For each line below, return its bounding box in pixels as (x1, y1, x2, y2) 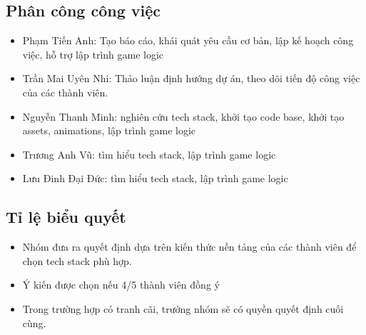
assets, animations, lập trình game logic (22, 123, 196, 138)
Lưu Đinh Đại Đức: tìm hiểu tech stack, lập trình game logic (22, 171, 288, 186)
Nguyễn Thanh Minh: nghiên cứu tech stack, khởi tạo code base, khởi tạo (22, 109, 345, 124)
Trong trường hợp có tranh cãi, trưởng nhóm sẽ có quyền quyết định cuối (22, 301, 344, 316)
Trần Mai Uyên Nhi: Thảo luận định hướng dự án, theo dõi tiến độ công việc (22, 71, 360, 86)
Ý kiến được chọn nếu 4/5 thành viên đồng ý (22, 277, 220, 292)
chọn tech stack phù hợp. (22, 253, 132, 268)
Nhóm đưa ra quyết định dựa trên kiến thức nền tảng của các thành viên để (22, 239, 357, 254)
